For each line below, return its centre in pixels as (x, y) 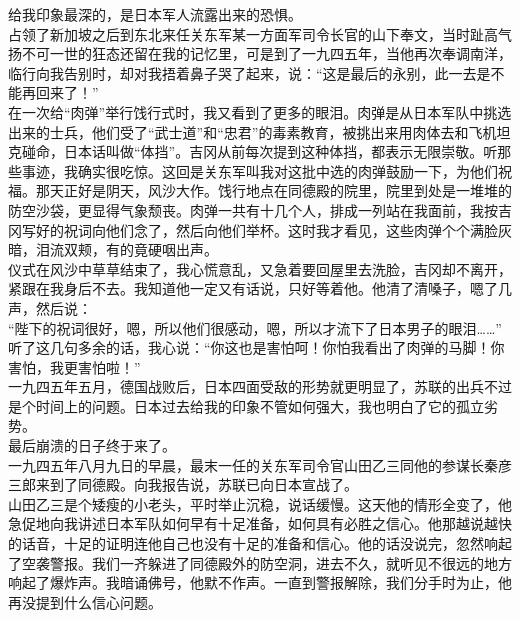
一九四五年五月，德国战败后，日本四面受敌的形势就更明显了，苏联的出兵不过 (260, 386)
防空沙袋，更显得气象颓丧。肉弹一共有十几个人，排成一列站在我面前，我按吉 (260, 209)
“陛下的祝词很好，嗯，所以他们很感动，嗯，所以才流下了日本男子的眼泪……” (255, 327)
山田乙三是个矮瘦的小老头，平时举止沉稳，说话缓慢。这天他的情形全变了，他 (260, 503)
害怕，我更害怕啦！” (74, 366)
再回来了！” (60, 92)
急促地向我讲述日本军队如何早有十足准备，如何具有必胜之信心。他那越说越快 (260, 523)
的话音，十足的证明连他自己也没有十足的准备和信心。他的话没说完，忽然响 (253, 543)
